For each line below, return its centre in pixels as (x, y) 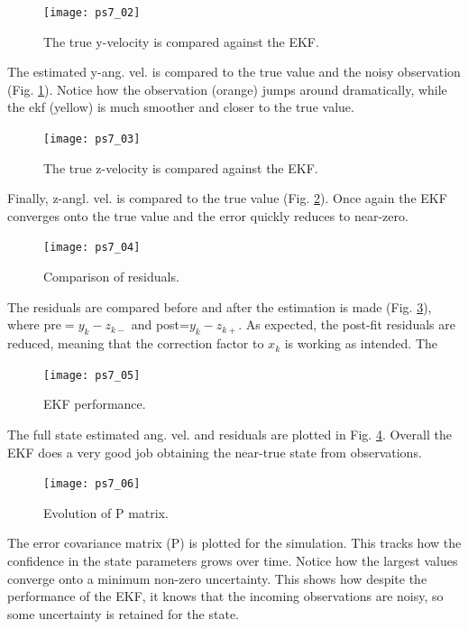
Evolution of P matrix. (106, 512)
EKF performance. (95, 404)
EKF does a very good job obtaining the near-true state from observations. (215, 452)
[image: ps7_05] (92, 375)
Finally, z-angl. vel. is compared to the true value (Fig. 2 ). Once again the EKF (227, 198)
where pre (34, 324)
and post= (160, 324)
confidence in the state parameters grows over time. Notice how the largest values (233, 560)
